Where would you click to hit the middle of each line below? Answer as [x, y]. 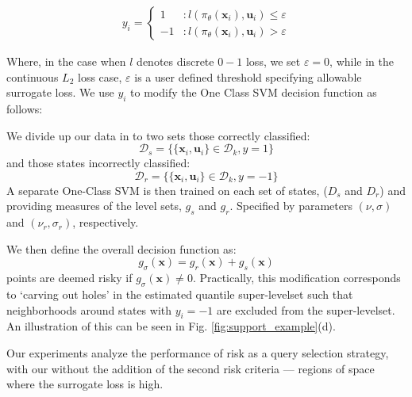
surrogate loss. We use [60, 92]
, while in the [362, 61]
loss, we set [273, 61]
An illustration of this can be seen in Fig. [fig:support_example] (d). [171, 326]
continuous [33, 76]
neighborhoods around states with [89, 309]
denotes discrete [175, 61]
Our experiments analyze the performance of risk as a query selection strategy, [198, 352]
